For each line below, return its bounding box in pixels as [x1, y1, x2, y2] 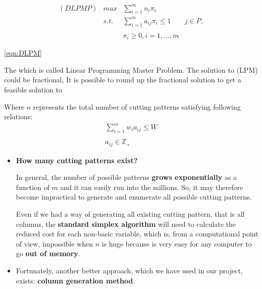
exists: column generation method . [16, 275, 135, 285]
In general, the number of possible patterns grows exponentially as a [16, 172, 237, 182]
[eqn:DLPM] [4, 47, 42, 58]
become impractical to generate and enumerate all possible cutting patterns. [16, 191, 252, 202]
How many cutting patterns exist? [16, 155, 138, 165]
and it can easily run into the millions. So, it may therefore [60, 181, 243, 192]
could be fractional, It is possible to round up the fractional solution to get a [4, 74, 241, 85]
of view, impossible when [16, 238, 93, 249]
